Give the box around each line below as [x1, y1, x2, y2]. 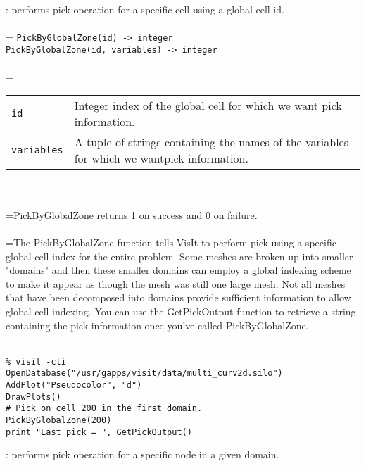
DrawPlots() [6, 391, 61, 402]
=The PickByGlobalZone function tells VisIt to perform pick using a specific [6, 235, 336, 250]
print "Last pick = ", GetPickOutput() [6, 427, 192, 437]
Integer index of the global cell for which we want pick [74, 96, 342, 113]
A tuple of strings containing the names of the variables [74, 133, 349, 150]
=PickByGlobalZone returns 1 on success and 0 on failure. [6, 207, 258, 222]
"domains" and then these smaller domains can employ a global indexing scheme [6, 263, 351, 277]
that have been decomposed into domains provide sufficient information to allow [6, 290, 351, 305]
